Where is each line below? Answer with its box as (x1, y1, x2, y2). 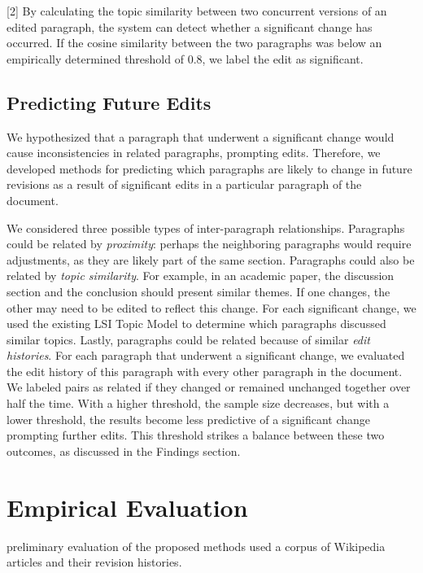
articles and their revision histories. (7, 553, 182, 571)
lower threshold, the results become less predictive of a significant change (7, 410, 371, 427)
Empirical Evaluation (7, 490, 248, 523)
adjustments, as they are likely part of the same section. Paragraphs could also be (7, 251, 415, 268)
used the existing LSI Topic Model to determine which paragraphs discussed (7, 315, 386, 332)
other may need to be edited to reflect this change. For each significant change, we (7, 299, 416, 316)
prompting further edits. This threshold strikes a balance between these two (7, 426, 385, 444)
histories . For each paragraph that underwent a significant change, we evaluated (7, 347, 405, 364)
